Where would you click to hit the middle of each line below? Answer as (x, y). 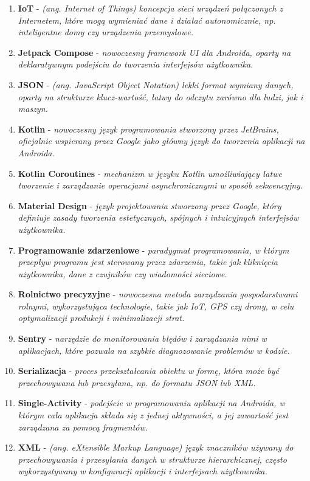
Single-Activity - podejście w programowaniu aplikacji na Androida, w (151, 403)
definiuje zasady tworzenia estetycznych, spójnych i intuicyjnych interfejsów (158, 217)
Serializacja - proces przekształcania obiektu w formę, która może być (149, 371)
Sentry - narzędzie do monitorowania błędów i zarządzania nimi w (142, 338)
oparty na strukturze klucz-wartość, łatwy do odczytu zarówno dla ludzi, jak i (160, 96)
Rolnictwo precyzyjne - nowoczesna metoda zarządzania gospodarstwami (158, 294)
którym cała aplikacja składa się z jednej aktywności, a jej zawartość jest (153, 415)
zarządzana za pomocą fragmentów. (83, 427)
